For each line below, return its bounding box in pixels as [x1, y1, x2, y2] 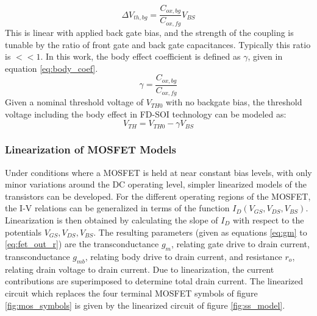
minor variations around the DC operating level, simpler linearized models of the [5, 178, 307, 191]
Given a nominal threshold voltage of [5, 96, 143, 108]
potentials [5, 225, 41, 238]
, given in [248, 50, 283, 63]
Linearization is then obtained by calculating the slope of [5, 214, 218, 226]
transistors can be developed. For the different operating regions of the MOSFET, [5, 189, 311, 202]
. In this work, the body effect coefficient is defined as [40, 50, 241, 63]
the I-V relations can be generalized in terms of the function [5, 202, 230, 214]
